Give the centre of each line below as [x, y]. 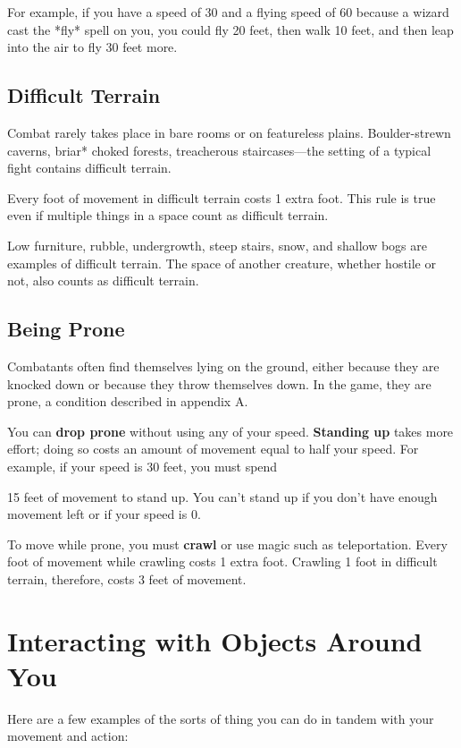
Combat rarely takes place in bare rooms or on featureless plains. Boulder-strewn [229, 132]
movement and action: [68, 736]
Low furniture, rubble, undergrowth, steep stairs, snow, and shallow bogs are [217, 245]
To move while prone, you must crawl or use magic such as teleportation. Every [227, 544]
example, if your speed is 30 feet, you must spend [142, 466]
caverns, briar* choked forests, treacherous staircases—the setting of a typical [219, 150]
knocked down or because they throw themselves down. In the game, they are [219, 383]
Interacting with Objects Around [215, 640]
